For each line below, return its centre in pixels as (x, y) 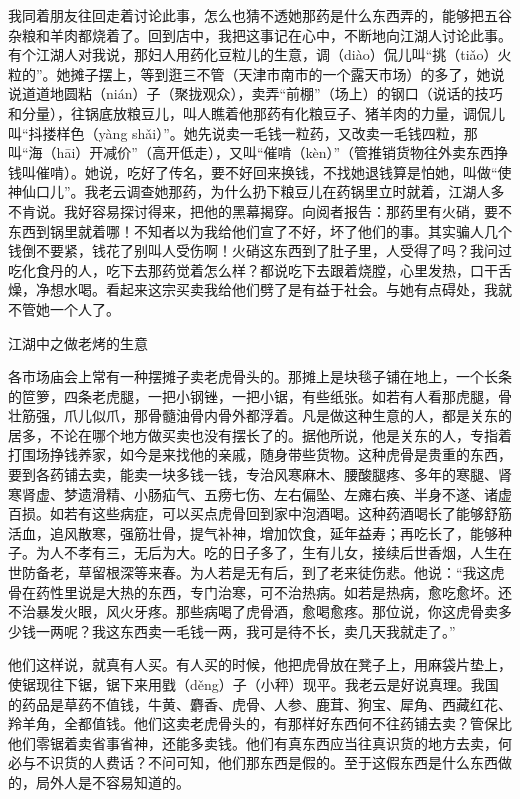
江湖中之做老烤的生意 (78, 342)
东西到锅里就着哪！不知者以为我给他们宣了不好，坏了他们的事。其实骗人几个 (260, 230)
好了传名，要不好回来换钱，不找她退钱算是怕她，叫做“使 (326, 171)
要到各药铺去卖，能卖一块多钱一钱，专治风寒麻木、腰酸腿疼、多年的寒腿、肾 (260, 474)
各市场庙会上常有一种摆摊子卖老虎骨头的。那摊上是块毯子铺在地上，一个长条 (260, 376)
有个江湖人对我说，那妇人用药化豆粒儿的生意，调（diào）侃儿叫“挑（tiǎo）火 (260, 54)
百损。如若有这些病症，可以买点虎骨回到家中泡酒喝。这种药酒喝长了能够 (246, 513)
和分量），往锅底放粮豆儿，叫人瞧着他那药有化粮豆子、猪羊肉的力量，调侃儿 (256, 112)
